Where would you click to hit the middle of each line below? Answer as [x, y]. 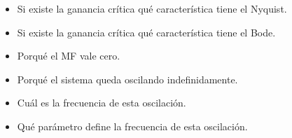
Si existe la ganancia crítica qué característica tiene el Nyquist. [152, 8]
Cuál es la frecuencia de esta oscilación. [102, 103]
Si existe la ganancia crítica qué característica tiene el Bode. [146, 32]
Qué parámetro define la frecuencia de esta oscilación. [132, 126]
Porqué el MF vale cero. [69, 56]
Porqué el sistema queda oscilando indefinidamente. [127, 79]
